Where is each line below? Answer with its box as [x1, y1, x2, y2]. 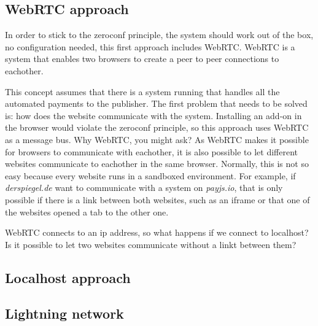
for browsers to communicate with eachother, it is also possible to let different [5, 145, 298, 158]
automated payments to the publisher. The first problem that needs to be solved [5, 97, 308, 110]
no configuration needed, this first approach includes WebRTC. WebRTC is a [5, 40, 295, 53]
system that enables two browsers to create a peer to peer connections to [5, 52, 279, 65]
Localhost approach [5, 268, 131, 287]
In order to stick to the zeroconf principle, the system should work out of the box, [5, 28, 314, 41]
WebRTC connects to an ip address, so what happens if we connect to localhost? [5, 226, 309, 239]
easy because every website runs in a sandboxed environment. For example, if [5, 169, 296, 182]
